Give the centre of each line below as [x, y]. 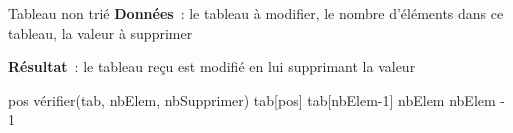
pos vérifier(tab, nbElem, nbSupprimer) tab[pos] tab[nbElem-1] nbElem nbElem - [256, 99]
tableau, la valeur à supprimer [100, 32]
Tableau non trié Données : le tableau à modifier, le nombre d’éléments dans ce [256, 13]
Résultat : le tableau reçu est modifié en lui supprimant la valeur [212, 66]
